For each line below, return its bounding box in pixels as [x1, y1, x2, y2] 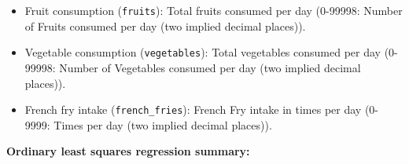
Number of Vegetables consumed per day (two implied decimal [59, 59, 361, 75]
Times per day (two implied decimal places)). [53, 116, 272, 133]
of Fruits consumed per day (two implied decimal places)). [24, 17, 306, 34]
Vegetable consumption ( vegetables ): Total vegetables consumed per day [24, 44, 381, 60]
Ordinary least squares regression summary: [6, 143, 250, 159]
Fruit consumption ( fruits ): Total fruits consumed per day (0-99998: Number [24, 2, 403, 18]
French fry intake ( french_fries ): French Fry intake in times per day [24, 101, 362, 118]
